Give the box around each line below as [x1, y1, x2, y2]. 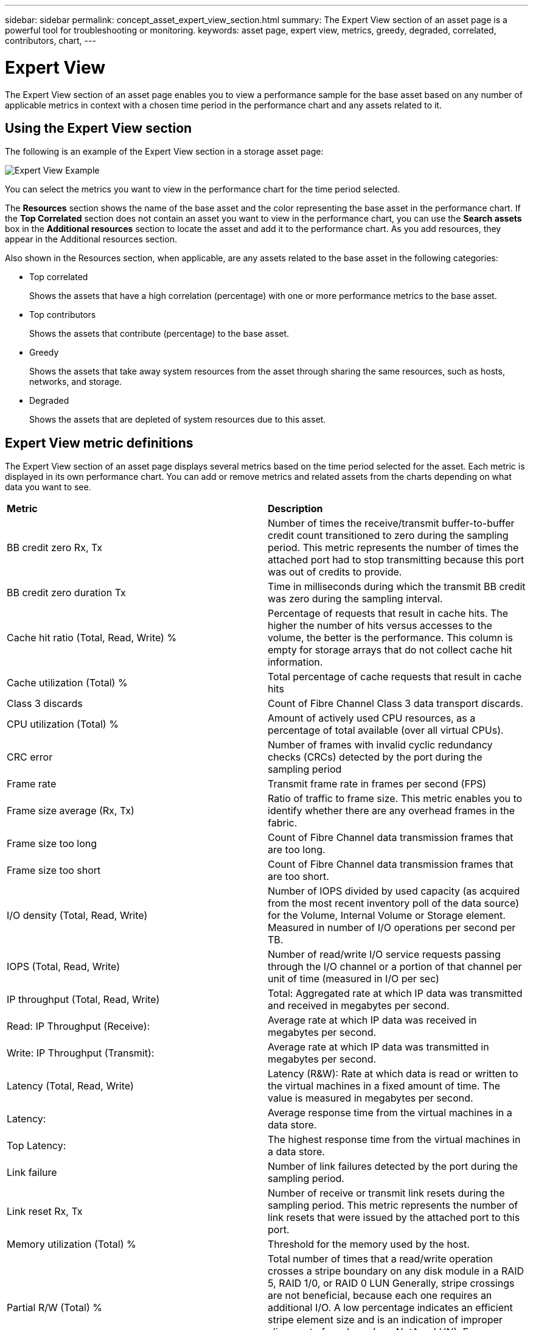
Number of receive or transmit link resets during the [268, 1187, 505, 1200]
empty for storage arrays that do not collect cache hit [268, 644, 512, 656]
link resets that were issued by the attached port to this [268, 1211, 520, 1224]
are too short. [268, 870, 329, 883]
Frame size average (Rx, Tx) [7, 804, 134, 817]
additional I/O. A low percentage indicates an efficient [268, 1301, 513, 1314]
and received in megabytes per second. [268, 999, 450, 1012]
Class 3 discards [7, 697, 83, 710]
